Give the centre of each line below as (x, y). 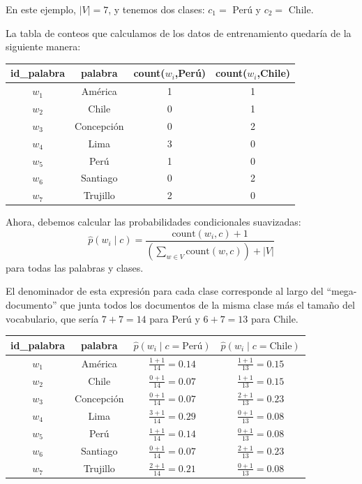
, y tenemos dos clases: (157, 9)
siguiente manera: (43, 46)
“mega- (342, 291)
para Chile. (275, 318)
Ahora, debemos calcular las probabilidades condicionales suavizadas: (153, 222)
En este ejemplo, (41, 9)
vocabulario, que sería (52, 318)
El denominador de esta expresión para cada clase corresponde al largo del (165, 291)
